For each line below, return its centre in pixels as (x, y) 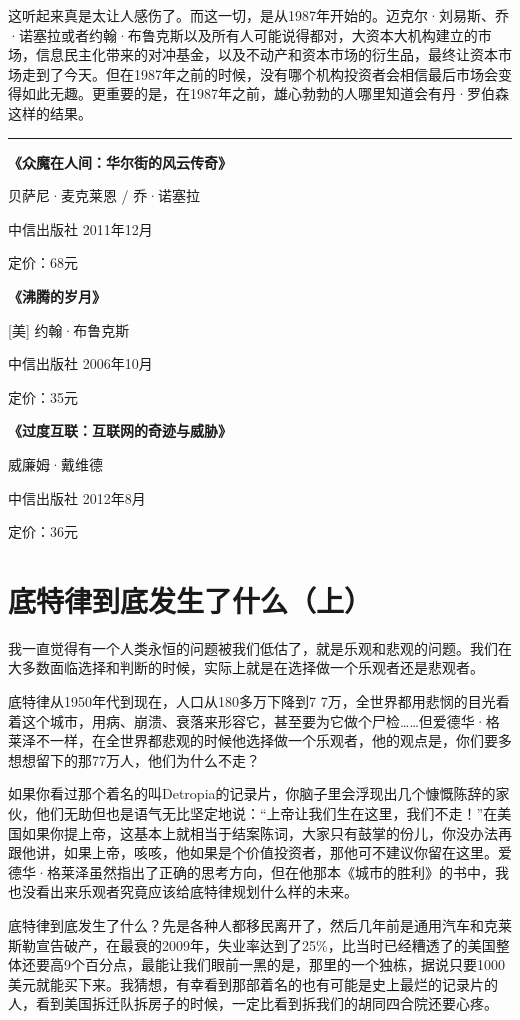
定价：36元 (43, 531)
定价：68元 (43, 262)
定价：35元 (43, 396)
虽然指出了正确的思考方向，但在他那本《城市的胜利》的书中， (291, 871)
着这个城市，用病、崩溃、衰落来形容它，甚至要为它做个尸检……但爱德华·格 (254, 720)
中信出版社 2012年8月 (77, 497)
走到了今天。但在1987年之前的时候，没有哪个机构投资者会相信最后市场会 (259, 73)
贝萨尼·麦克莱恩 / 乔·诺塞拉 (104, 195)
